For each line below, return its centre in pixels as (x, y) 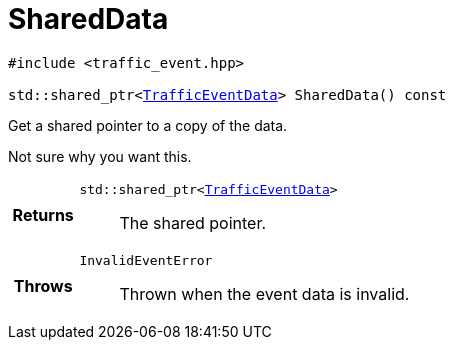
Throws (43, 286)
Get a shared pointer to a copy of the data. (148, 125)
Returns (43, 215)
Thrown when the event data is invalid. (264, 293)
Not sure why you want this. (100, 156)
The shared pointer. (193, 222)
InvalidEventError (146, 260)
